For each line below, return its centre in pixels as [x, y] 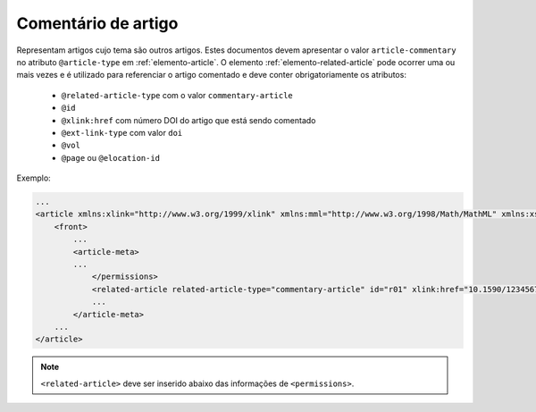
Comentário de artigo [97, 23]
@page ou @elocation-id [111, 157]
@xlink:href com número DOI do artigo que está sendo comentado [188, 120]
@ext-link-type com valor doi [122, 132]
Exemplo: [33, 178]
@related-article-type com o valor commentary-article [177, 95]
